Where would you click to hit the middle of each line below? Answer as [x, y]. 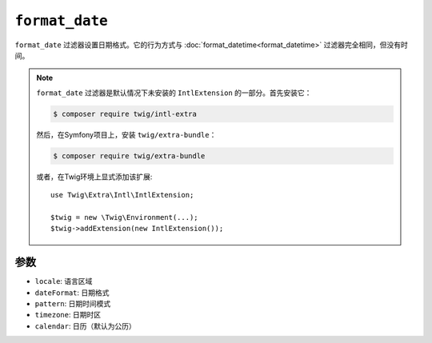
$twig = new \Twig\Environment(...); [125, 217]
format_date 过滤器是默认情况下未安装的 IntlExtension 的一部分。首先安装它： [174, 93]
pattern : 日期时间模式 [73, 303]
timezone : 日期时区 [68, 315]
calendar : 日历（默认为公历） [85, 326]
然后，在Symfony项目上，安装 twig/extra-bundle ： [126, 134]
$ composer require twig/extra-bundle [129, 156]
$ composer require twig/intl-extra [125, 114]
